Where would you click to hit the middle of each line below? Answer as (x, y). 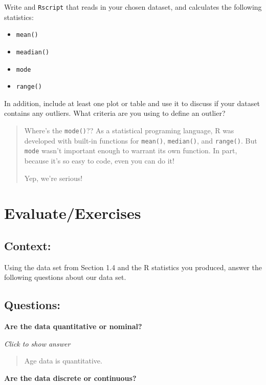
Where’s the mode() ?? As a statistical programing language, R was (129, 130)
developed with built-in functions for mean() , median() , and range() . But (141, 140)
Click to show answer (37, 343)
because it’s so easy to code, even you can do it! (99, 161)
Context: (28, 245)
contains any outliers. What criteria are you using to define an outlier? (115, 113)
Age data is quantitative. (63, 361)
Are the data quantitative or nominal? (73, 326)
